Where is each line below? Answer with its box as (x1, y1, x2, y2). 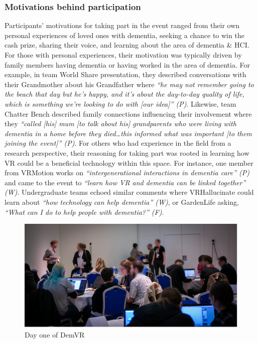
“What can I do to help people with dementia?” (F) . (5, 206, 164, 217)
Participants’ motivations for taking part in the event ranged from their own (5, 20, 240, 31)
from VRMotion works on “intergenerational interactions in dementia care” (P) (5, 167, 250, 178)
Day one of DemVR (25, 329, 85, 339)
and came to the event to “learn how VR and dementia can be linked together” (5, 177, 246, 187)
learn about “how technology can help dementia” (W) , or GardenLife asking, (5, 196, 239, 207)
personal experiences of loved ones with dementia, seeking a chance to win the (5, 30, 244, 40)
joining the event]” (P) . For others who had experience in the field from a (5, 138, 231, 148)
